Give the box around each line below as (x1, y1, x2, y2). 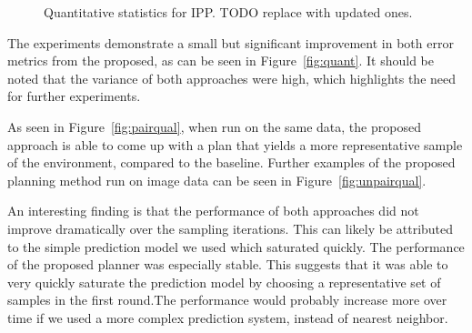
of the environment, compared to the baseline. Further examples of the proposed (7, 153, 456, 172)
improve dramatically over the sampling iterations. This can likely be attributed (7, 218, 454, 237)
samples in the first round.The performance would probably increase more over (7, 290, 447, 309)
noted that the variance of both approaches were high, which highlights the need (7, 68, 457, 87)
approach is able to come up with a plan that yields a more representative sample (7, 135, 463, 154)
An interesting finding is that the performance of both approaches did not (7, 201, 419, 220)
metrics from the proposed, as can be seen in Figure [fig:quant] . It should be (7, 51, 434, 70)
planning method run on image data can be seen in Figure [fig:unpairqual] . (7, 170, 427, 189)
